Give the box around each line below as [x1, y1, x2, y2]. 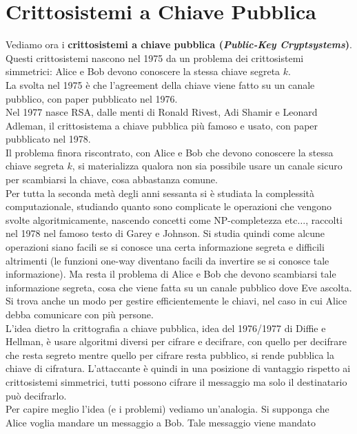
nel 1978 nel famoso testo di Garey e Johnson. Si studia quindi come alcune [6, 226, 325, 240]
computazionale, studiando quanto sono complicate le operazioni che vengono [6, 199, 332, 214]
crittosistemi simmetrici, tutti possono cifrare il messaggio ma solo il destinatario [6, 374, 347, 389]
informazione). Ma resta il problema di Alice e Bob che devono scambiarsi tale [6, 267, 336, 281]
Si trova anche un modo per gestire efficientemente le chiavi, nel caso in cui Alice [6, 293, 347, 308]
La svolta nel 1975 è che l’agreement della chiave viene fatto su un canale [6, 77, 315, 92]
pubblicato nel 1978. [6, 132, 91, 146]
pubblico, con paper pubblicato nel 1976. [6, 91, 178, 105]
